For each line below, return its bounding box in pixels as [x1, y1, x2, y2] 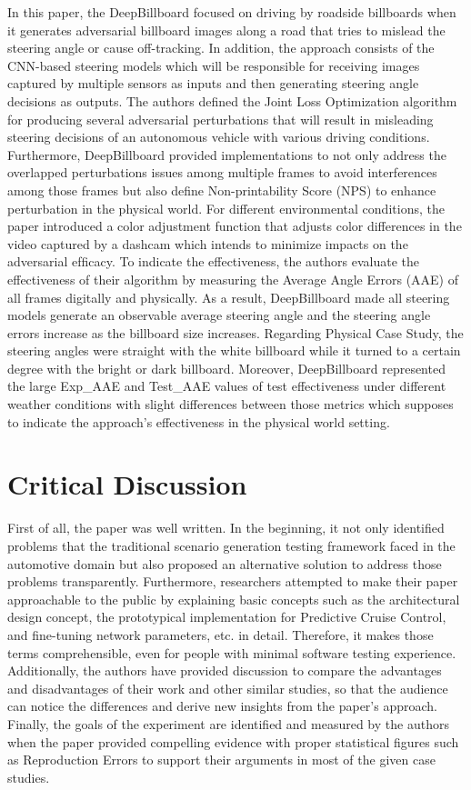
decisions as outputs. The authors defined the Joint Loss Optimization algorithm [7, 91, 457, 110]
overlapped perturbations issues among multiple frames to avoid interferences [7, 163, 437, 182]
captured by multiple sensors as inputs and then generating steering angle [7, 74, 419, 93]
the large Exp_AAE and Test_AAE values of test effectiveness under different [7, 376, 446, 395]
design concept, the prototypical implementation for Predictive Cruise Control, [7, 607, 446, 626]
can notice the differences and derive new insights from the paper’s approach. [7, 696, 437, 715]
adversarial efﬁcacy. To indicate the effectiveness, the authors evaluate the [7, 252, 420, 271]
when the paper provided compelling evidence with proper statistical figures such [7, 732, 459, 751]
